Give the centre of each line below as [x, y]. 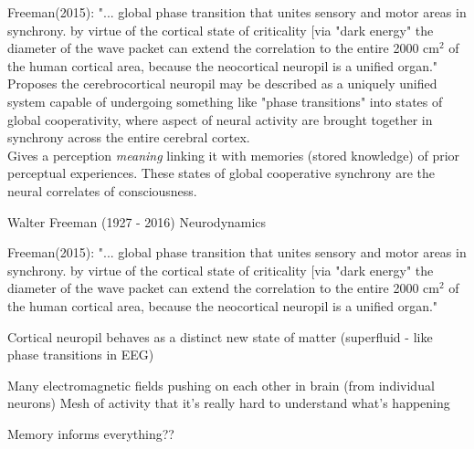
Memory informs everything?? [91, 433]
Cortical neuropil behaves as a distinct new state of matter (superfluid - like [220, 336]
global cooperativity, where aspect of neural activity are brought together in [220, 119]
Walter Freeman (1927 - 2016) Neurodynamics [137, 221]
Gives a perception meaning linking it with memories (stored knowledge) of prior [234, 155]
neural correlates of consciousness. [102, 190]
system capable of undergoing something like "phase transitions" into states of [225, 101]
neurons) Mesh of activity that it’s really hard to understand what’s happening [229, 403]
